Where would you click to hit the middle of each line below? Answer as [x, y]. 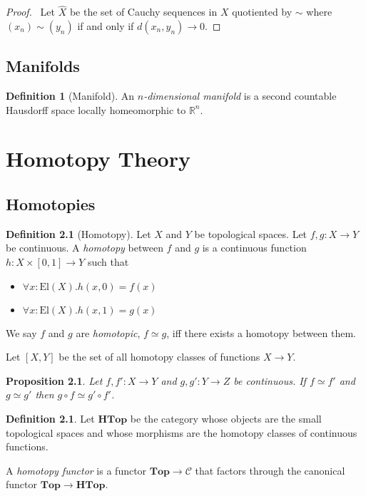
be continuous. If [270, 380]
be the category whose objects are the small [226, 418]
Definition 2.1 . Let [50, 418]
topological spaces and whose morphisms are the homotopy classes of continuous [182, 432]
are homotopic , [108, 332]
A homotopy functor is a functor [76, 470]
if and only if [106, 25]
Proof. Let [30, 12]
